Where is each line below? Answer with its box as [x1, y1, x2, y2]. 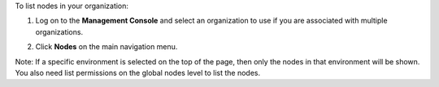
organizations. [35, 27, 84, 36]
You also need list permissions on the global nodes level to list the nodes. [15, 68, 261, 77]
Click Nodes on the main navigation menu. [35, 42, 178, 52]
